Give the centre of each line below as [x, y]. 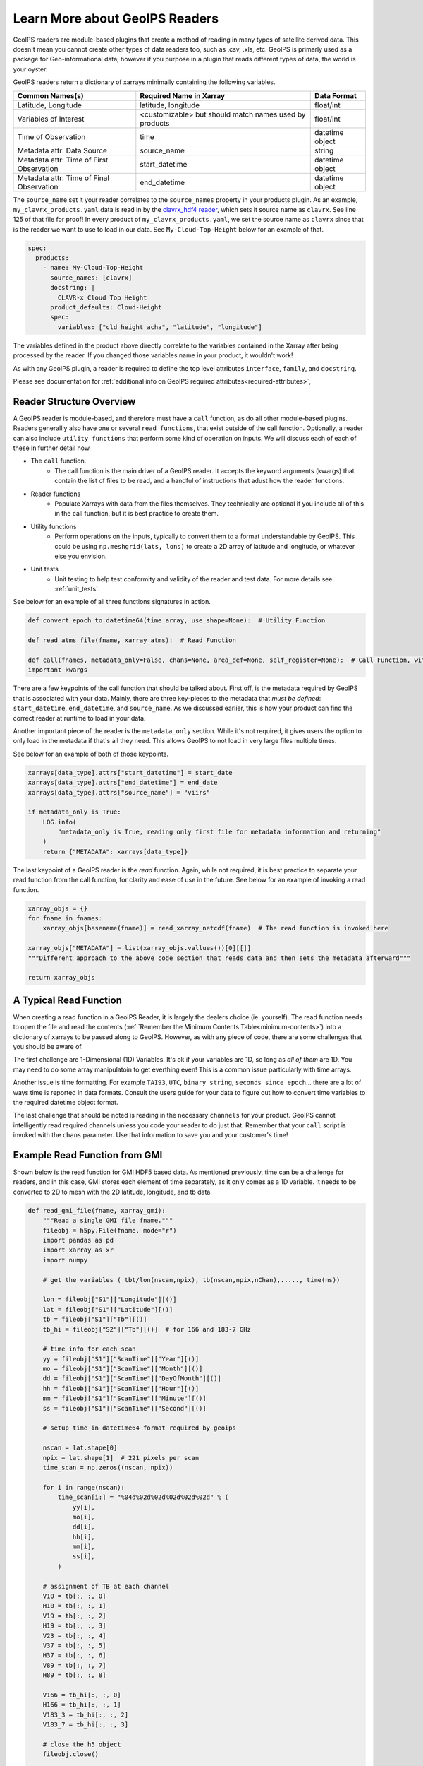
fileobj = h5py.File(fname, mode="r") [110, 1230]
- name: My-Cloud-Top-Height [93, 268]
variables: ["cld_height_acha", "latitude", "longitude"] [160, 327]
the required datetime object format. [66, 1102]
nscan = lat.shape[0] [80, 1448]
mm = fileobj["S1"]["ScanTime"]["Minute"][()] [125, 1398]
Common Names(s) [50, 95]
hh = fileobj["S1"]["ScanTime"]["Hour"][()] [121, 1388]
